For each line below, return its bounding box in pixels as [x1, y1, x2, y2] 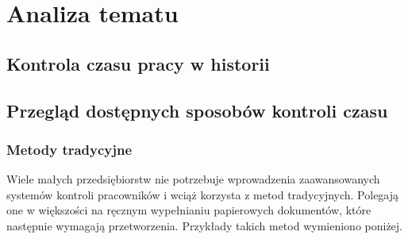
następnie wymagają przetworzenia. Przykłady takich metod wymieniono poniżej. [6, 217, 402, 233]
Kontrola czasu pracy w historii [6, 51, 270, 75]
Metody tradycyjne [6, 139, 133, 159]
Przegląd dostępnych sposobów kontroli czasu [6, 98, 388, 122]
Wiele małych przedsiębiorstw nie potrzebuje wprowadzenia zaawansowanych [6, 171, 380, 187]
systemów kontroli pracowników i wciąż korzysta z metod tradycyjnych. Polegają [6, 186, 399, 202]
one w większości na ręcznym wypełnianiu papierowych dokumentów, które [6, 202, 371, 218]
